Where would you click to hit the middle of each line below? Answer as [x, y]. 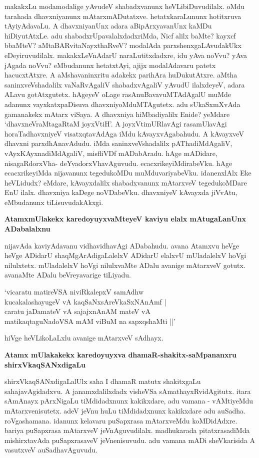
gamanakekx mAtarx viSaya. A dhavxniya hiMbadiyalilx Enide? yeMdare [117, 114]
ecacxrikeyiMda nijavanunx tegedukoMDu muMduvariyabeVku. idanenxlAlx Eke [128, 173]
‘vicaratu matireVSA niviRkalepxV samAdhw [74, 292]
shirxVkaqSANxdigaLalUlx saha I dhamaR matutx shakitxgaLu [103, 381]
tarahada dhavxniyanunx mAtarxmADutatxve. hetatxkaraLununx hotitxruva [123, 16]
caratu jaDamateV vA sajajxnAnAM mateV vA [77, 311]
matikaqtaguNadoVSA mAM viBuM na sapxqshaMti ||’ [90, 321]
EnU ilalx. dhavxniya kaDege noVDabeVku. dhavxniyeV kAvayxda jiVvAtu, [121, 192]
